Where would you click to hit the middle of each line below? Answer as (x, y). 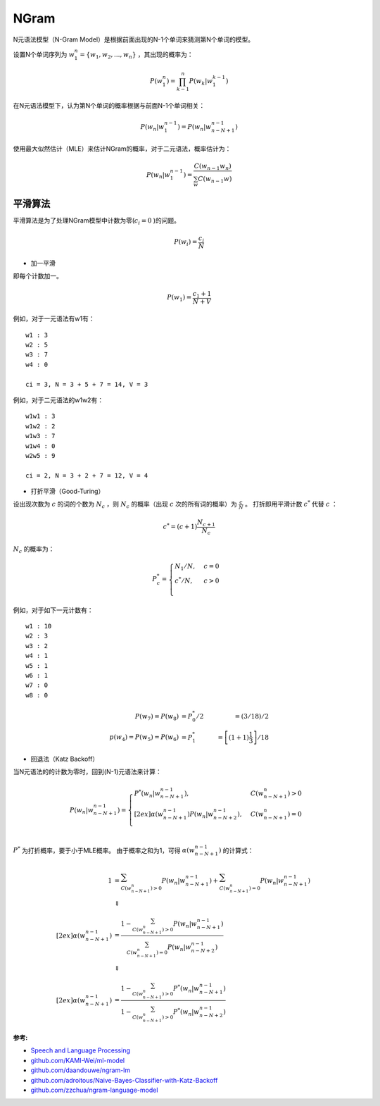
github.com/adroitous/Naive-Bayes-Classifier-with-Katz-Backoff (124, 1080)
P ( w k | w (201, 82)
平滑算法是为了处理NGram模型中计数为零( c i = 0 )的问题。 (97, 222)
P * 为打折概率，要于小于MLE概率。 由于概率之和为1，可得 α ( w (104, 850)
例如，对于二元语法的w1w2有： (58, 400)
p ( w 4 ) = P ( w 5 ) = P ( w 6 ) (144, 738)
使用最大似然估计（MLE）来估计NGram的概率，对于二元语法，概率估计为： (122, 149)
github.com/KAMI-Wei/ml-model (78, 1060)
